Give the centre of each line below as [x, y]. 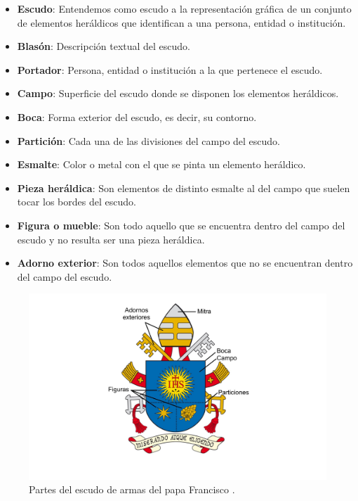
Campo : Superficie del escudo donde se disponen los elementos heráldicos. [178, 93]
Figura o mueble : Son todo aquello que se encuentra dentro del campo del [181, 225]
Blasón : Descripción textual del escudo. [104, 46]
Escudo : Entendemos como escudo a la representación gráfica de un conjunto [184, 8]
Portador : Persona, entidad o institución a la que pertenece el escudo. [170, 69]
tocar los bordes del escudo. [77, 202]
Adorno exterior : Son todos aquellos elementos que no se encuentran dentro [185, 263]
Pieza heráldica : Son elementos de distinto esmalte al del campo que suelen [184, 188]
